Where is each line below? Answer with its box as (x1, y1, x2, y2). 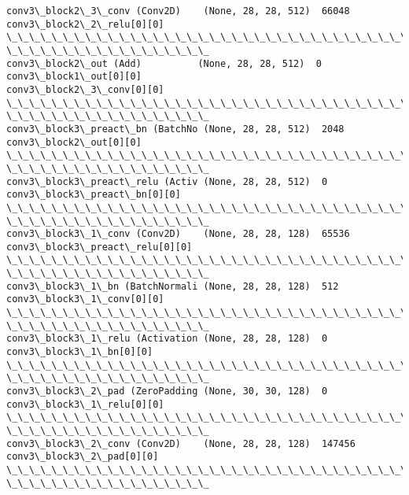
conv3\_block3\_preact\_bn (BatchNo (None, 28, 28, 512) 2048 (6, 123, 345, 135)
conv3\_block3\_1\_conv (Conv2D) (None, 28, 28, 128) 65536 (6, 228, 350, 240)
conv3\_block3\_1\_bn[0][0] (6, 346, 153, 358)
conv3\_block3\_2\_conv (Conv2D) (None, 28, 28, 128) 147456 (6, 438, 356, 449)
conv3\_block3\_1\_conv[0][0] (6, 294, 164, 305)
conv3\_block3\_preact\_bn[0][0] (6, 189, 181, 201)
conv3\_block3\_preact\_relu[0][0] (6, 241, 193, 253)
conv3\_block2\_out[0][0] (6, 136, 142, 148)
